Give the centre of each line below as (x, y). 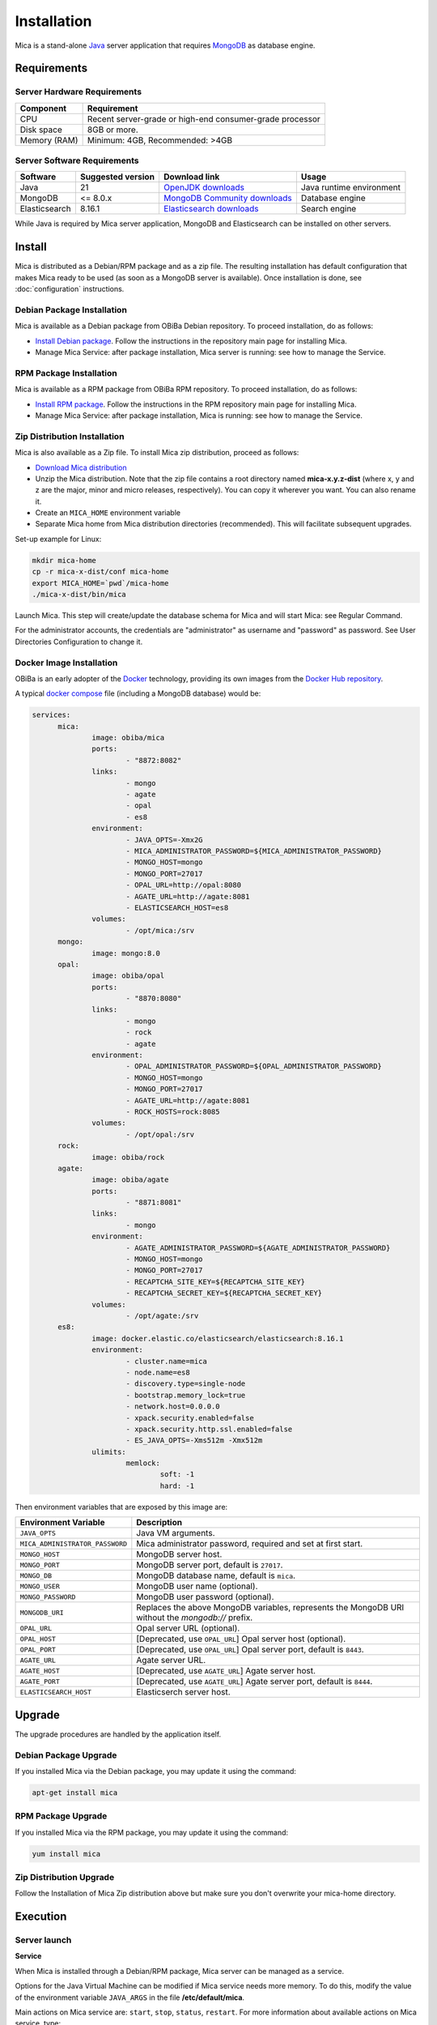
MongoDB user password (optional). (205, 1597)
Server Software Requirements (77, 160)
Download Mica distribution (81, 467)
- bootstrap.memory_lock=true (186, 1395)
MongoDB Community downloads (227, 198)
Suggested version (117, 177)
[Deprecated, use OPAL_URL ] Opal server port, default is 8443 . (250, 1650)
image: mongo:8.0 (126, 953)
